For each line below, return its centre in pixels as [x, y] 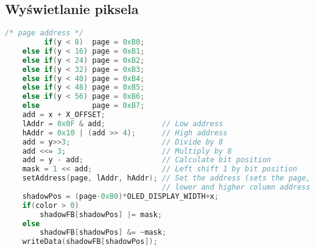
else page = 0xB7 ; [83, 106]
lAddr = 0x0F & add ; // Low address [123, 123]
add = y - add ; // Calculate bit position [147, 160]
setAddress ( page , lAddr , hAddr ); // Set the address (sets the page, [166, 178]
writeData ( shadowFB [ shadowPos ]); [90, 242]
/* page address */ [44, 33]
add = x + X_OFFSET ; [64, 115]
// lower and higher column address [236, 187]
